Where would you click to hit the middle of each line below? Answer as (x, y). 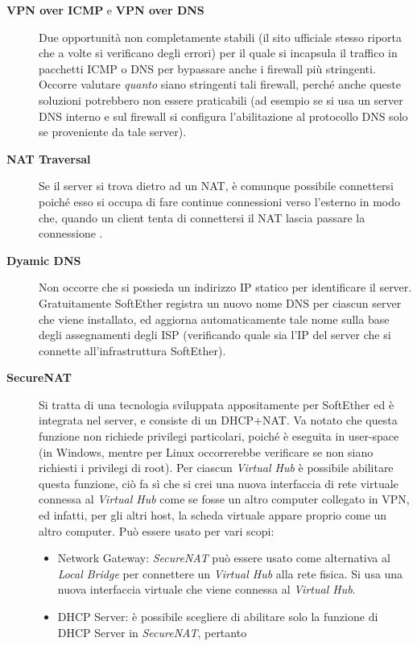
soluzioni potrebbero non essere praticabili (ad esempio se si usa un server (221, 99)
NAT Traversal (49, 158)
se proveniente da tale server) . (113, 132)
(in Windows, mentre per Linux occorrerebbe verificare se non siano (206, 451)
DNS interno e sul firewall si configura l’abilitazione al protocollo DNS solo (223, 116)
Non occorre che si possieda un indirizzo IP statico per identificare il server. (225, 287)
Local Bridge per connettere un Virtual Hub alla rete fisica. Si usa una (230, 573)
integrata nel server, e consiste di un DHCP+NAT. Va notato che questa (218, 420)
